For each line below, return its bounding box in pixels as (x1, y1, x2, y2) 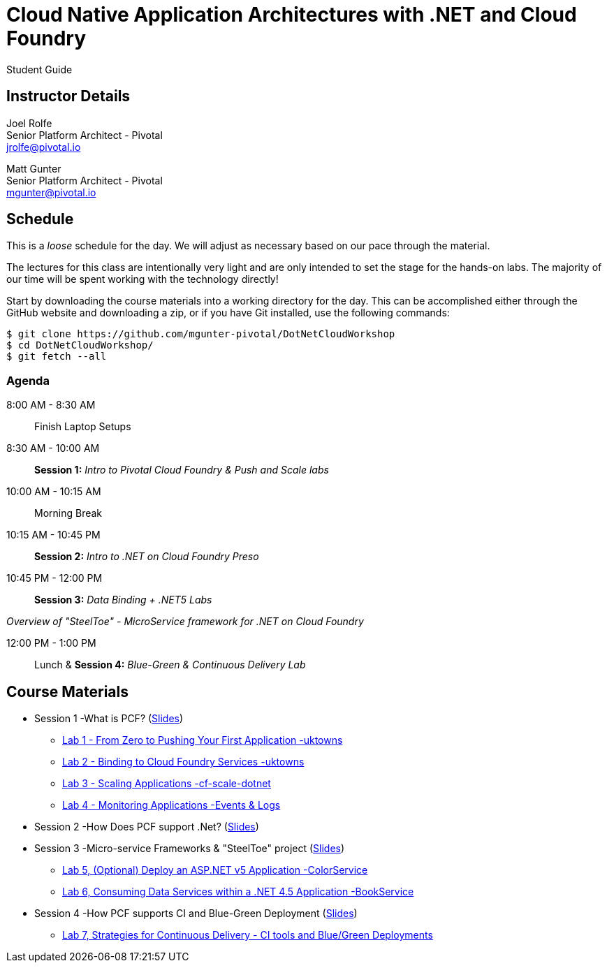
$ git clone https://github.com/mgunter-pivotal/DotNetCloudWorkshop (6, 328, 395, 340)
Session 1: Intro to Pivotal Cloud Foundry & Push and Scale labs (34, 464, 329, 476)
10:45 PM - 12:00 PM (6, 572, 103, 585)
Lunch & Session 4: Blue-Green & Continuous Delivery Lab (34, 659, 306, 671)
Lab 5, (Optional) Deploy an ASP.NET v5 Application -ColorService (62, 864, 368, 877)
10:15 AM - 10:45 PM (6, 529, 101, 541)
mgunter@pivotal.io (6, 186, 96, 198)
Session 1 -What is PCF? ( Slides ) (34, 712, 184, 725)
